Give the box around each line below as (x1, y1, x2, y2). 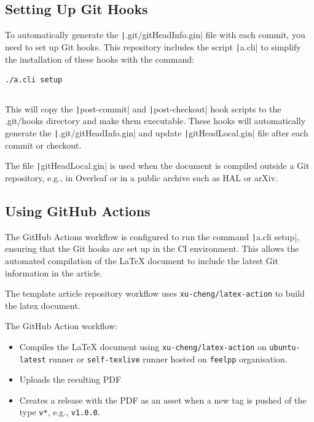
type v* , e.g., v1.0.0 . (19, 405, 100, 418)
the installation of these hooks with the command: (5, 52, 194, 65)
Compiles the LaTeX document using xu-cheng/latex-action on (19, 340, 267, 353)
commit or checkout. (5, 138, 82, 151)
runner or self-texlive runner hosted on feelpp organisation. (49, 352, 288, 365)
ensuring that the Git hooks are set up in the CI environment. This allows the (5, 242, 299, 255)
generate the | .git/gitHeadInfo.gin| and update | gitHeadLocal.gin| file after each (5, 126, 308, 139)
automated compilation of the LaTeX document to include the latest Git (5, 254, 278, 267)
